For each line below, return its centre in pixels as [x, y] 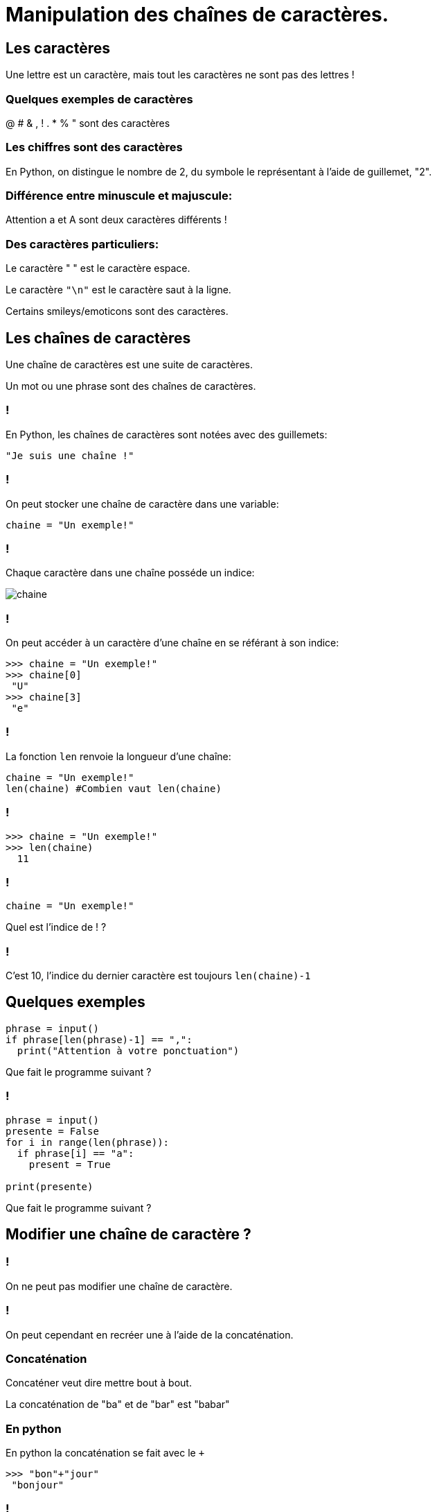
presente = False [52, 1131]
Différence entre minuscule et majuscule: [119, 196]
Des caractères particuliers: [82, 244]
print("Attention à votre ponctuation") [128, 1050]
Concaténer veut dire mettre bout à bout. [99, 1383]
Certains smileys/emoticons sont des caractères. [117, 311]
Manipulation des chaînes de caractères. [197, 15]
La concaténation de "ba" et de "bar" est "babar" [118, 1404]
